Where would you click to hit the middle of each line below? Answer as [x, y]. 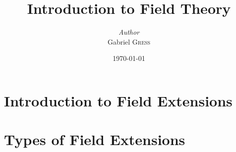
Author [129, 32]
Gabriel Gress [129, 41]
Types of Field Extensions [95, 139]
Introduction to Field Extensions [118, 100]
